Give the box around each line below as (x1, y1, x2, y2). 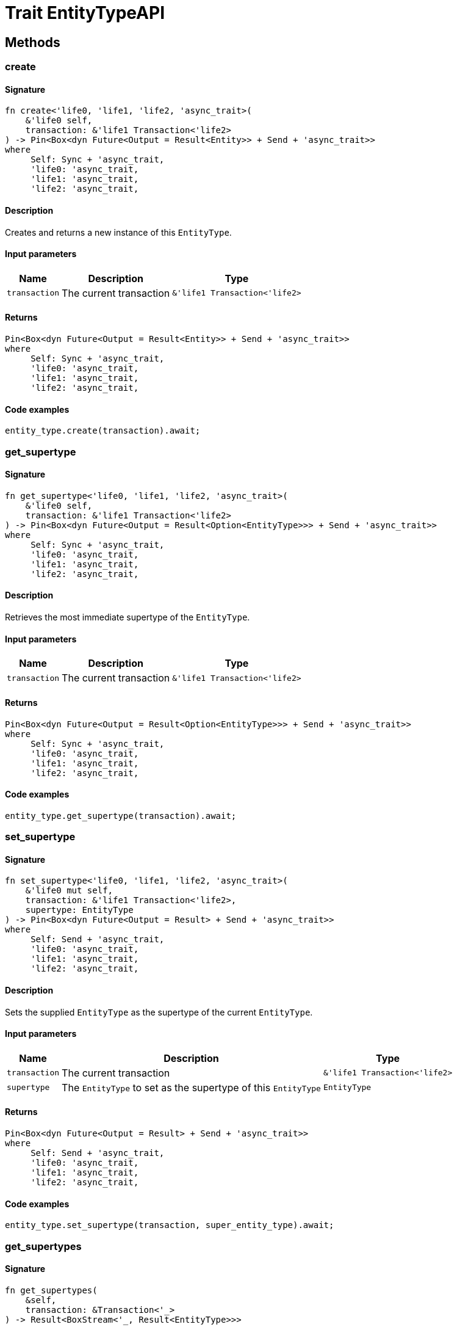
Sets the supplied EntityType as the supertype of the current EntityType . (5, 1006, 313, 1017)
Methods (5, 34, 60, 50)
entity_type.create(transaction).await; (5, 426, 201, 436)
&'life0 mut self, (25, 885, 113, 896)
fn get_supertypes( (5, 1285, 98, 1295)
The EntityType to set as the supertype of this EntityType (62, 1081, 321, 1094)
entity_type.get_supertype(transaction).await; (5, 810, 237, 821)
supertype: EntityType (25, 905, 134, 915)
